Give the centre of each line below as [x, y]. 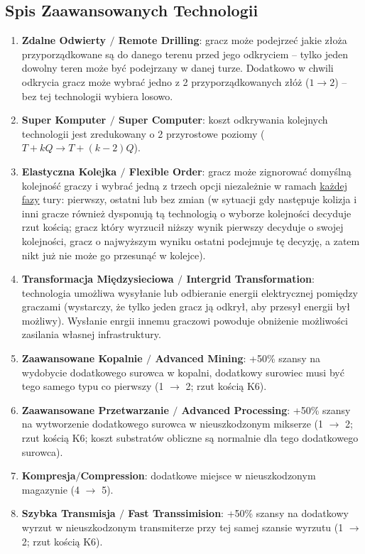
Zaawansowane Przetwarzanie [95, 409]
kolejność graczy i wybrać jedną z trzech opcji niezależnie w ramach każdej [185, 185]
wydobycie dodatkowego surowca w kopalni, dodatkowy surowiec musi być [183, 372]
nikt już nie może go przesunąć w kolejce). [114, 255]
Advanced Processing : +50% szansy [266, 409]
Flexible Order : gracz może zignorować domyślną [240, 171]
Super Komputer [64, 120]
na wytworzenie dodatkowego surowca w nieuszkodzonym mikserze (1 [172, 424]
